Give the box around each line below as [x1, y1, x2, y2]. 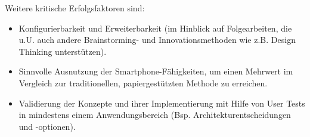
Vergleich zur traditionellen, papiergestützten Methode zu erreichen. [18, 76, 268, 89]
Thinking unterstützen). [18, 45, 107, 57]
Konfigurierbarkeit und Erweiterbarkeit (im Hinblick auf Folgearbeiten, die [18, 21, 292, 34]
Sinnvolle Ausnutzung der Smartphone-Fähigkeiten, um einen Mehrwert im [18, 65, 293, 77]
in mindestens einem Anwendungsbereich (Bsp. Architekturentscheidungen [18, 108, 291, 121]
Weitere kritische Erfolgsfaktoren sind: [5, 2, 145, 14]
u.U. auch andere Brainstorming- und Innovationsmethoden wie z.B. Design [18, 33, 296, 46]
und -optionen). [18, 120, 76, 132]
